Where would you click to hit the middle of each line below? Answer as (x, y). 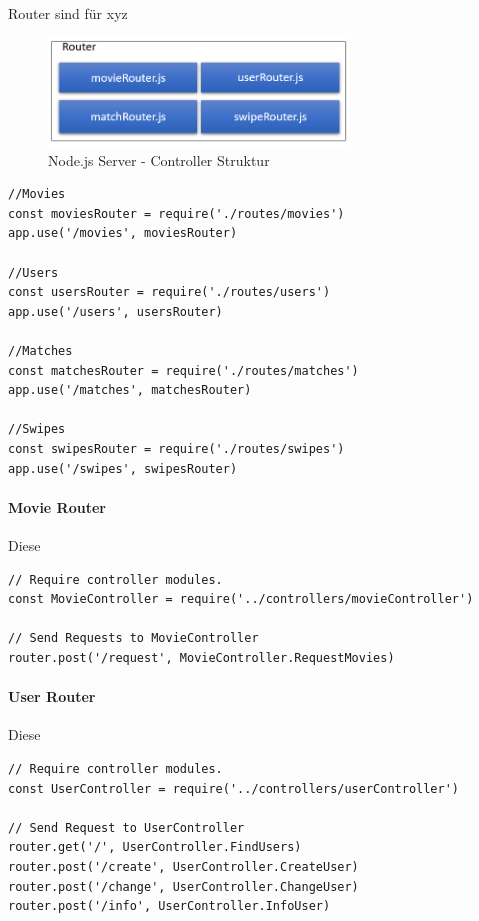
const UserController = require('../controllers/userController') (234, 788)
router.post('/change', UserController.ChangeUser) (183, 886)
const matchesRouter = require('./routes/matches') (183, 370)
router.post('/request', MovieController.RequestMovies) (201, 657)
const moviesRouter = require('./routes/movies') (176, 213)
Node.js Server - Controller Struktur (159, 159)
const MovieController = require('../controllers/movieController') (241, 599)
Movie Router (57, 506)
